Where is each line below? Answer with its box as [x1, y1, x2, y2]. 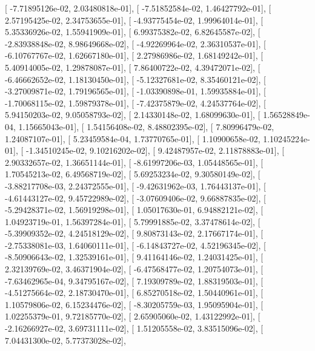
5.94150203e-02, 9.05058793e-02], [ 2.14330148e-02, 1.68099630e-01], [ [5, 108, 260, 121]
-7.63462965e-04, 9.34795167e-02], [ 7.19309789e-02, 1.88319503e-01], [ [5, 274, 264, 287]
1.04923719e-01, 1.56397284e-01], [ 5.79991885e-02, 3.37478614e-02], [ [5, 215, 260, 228]
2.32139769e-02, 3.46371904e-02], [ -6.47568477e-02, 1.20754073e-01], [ [5, 263, 264, 275]
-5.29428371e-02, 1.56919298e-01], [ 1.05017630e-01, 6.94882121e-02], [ [5, 203, 264, 216]
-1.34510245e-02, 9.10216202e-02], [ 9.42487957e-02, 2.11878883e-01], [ [25, 144, 285, 157]
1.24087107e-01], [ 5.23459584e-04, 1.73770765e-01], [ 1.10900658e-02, [5, 132, 260, 145]
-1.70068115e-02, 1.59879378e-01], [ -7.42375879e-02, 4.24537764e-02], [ [5, 96, 266, 109]
